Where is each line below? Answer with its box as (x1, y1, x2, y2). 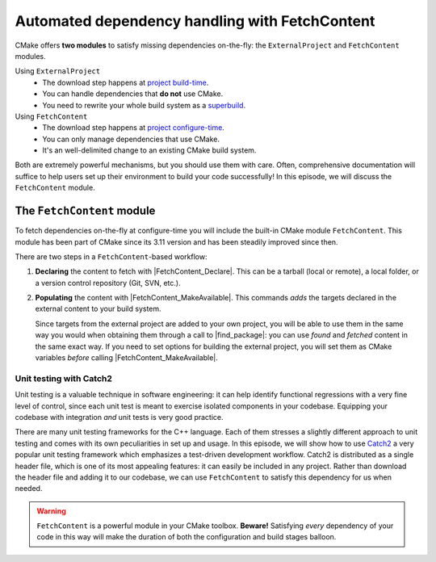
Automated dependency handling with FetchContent (15, 12, 375, 30)
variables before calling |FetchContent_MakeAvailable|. (35, 353, 218, 363)
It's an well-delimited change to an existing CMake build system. (42, 145, 257, 155)
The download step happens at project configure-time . (42, 123, 225, 132)
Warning (36, 505, 66, 516)
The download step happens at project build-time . (42, 78, 209, 87)
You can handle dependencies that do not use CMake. (42, 89, 224, 99)
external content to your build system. (35, 304, 161, 314)
